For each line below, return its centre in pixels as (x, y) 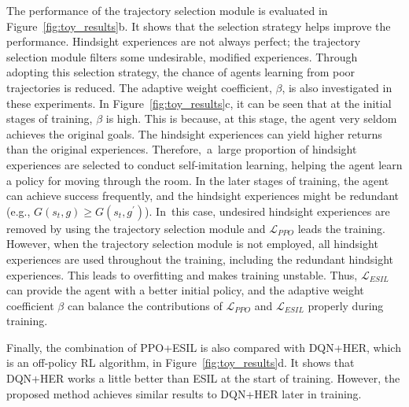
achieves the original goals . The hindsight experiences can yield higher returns (194, 133)
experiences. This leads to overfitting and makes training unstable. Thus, (182, 274)
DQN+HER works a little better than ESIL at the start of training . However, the (203, 378)
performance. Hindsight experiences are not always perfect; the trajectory (184, 41)
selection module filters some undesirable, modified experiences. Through (182, 56)
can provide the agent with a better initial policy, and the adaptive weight (185, 290)
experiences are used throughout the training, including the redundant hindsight (200, 259)
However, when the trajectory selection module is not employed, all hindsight (192, 244)
